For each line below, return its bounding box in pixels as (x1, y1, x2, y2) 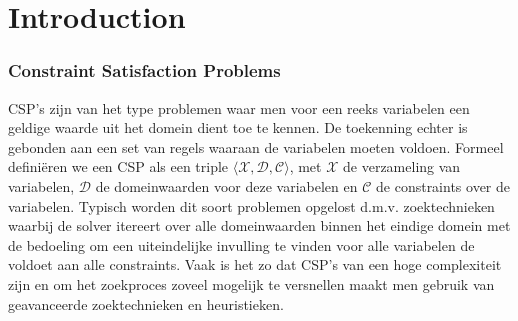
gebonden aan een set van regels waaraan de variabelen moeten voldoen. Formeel (8, 136, 504, 157)
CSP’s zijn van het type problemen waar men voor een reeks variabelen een (8, 97, 470, 118)
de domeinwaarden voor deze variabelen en (95, 175, 358, 196)
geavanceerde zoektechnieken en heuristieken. (8, 293, 284, 314)
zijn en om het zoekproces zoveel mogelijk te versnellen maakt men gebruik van (8, 273, 495, 294)
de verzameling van (343, 156, 461, 177)
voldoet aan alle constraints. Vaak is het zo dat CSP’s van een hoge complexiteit (8, 254, 502, 275)
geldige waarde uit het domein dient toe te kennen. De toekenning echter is (8, 117, 468, 138)
